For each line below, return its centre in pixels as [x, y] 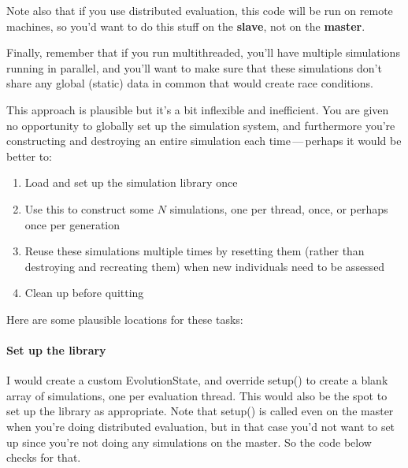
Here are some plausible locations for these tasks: [125, 319]
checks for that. [44, 457]
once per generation [72, 224]
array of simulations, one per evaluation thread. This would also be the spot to [197, 395]
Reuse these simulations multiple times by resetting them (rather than [195, 251]
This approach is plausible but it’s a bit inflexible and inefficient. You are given [198, 109]
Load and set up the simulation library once [131, 182]
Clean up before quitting [84, 293]
